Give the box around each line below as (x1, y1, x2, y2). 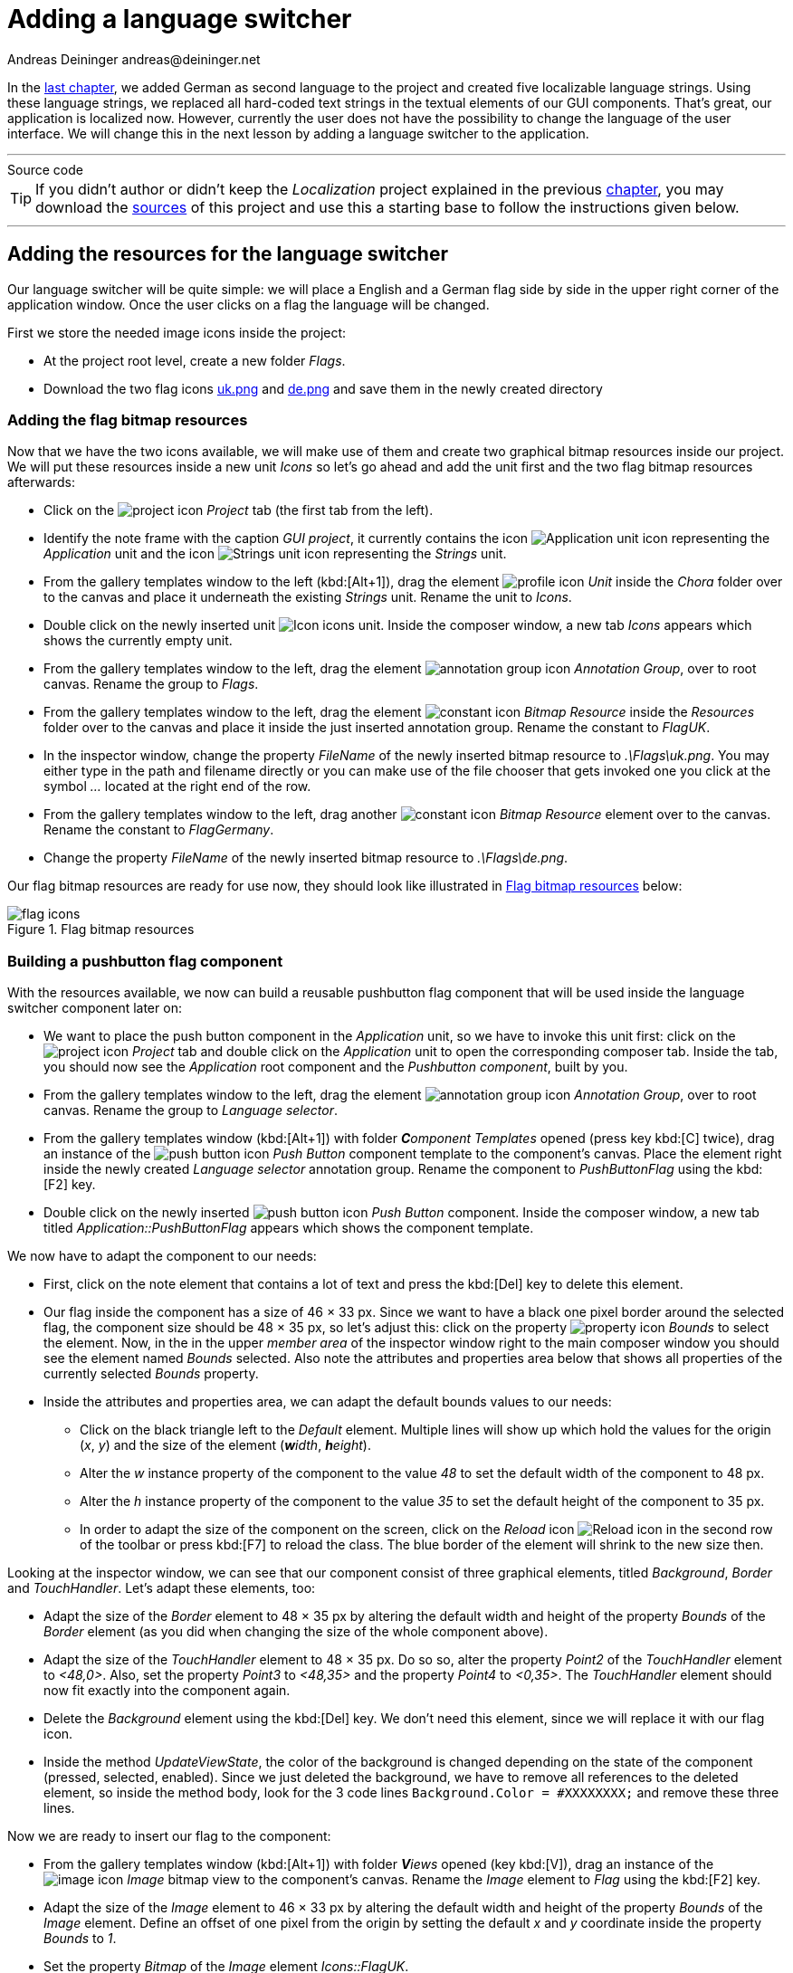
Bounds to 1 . (43, 1930, 117, 1947)
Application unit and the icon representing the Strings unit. (43, 546, 507, 562)
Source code (7, 161, 83, 177)
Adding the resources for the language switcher (7, 243, 449, 266)
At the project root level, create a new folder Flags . (43, 352, 346, 368)
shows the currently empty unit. (43, 633, 233, 649)
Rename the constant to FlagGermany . (43, 822, 274, 838)
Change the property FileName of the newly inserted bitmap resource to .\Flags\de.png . (43, 850, 568, 866)
